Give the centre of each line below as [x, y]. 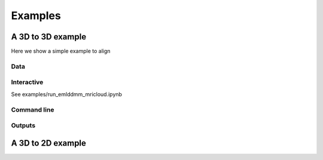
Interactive [27, 82]
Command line [33, 109]
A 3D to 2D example [49, 143]
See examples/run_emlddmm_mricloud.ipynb [67, 94]
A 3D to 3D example [49, 37]
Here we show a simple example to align [61, 51]
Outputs [23, 125]
